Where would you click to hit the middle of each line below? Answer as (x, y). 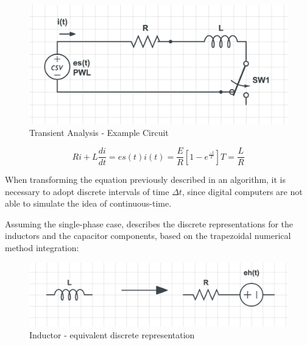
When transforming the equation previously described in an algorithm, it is (146, 180)
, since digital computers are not (242, 191)
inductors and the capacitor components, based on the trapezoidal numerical (148, 236)
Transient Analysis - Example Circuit (99, 133)
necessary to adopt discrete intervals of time (87, 191)
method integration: (42, 248)
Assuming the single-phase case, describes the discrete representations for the (149, 223)
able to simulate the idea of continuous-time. (88, 203)
